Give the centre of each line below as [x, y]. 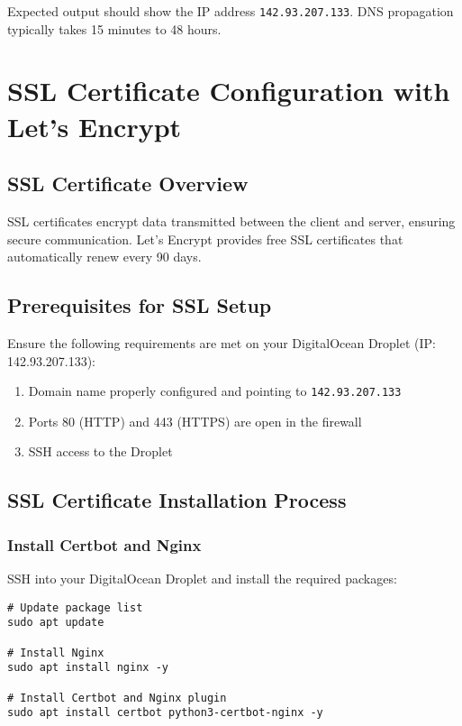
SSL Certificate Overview [128, 184]
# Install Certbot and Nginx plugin [117, 698]
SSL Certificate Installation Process [177, 500]
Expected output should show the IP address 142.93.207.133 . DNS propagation [231, 11]
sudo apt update [56, 623]
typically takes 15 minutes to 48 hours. [114, 28]
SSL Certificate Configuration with [229, 91]
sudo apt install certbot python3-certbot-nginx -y [165, 713]
